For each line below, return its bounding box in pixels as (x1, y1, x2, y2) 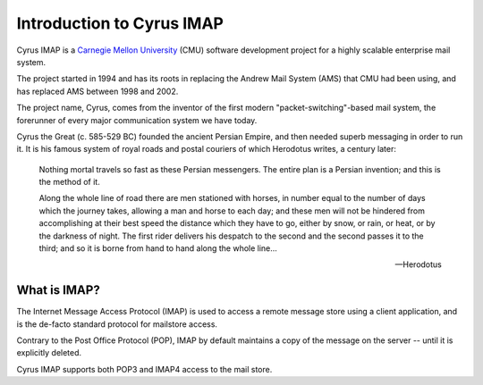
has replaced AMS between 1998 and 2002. (16, 86, 179, 96)
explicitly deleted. (16, 347, 82, 358)
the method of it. (38, 177, 100, 188)
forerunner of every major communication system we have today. (16, 114, 258, 125)
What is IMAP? (16, 282, 100, 298)
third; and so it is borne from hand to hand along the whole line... (38, 243, 277, 254)
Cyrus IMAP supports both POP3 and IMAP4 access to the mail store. (16, 364, 273, 374)
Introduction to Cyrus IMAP (16, 13, 224, 33)
